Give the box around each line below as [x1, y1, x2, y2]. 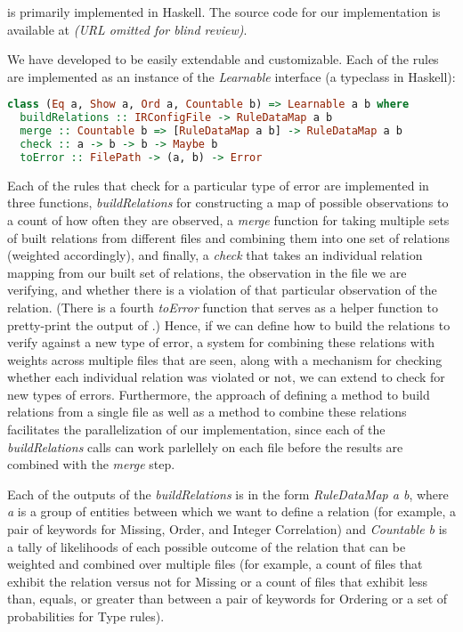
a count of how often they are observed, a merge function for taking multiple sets [7, 210, 450, 229]
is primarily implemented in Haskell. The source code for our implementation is [7, 3, 441, 20]
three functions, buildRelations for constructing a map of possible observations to [7, 193, 449, 212]
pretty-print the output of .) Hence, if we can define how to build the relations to [7, 315, 451, 334]
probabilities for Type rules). [7, 607, 165, 625]
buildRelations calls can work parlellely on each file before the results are [7, 437, 403, 456]
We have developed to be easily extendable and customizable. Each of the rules [7, 50, 439, 69]
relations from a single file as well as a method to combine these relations [7, 402, 407, 421]
